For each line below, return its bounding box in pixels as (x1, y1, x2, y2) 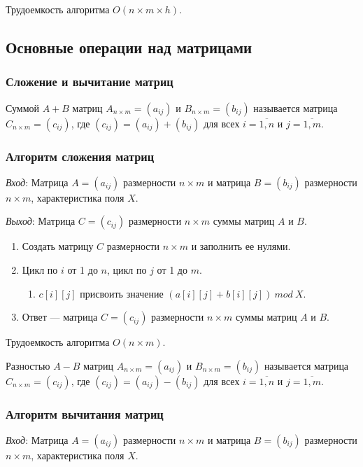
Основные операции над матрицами (6, 36, 252, 57)
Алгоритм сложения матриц (6, 147, 155, 165)
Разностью (6, 358, 50, 372)
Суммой (6, 100, 40, 115)
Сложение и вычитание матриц (6, 73, 173, 90)
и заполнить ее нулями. (191, 239, 291, 253)
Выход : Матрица (6, 214, 76, 228)
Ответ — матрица (22, 309, 98, 324)
